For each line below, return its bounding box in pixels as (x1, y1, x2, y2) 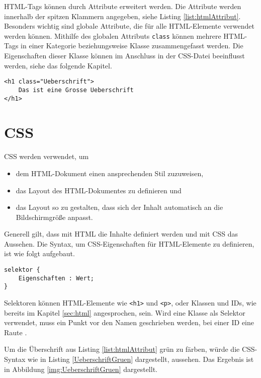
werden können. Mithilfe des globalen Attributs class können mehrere (4, 30, 221, 41)
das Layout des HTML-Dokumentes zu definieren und (16, 185, 182, 195)
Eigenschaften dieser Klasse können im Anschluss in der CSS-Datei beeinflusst (4, 50, 245, 61)
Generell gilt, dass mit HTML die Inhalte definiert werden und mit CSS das (4, 229, 238, 239)
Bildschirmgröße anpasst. (16, 211, 93, 222)
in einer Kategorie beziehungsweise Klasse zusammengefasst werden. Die (21, 40, 243, 51)
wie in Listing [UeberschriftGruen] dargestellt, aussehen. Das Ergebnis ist (28, 354, 254, 364)
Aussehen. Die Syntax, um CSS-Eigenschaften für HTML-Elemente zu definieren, (4, 238, 254, 249)
